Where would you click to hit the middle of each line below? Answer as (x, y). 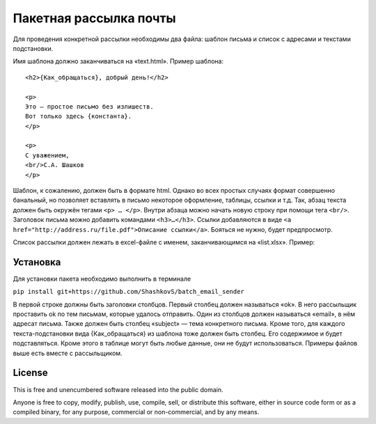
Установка (37, 262)
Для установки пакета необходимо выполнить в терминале (102, 278)
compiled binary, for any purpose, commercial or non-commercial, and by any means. (136, 412)
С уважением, (47, 155)
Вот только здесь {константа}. (79, 116)
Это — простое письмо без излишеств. (90, 107)
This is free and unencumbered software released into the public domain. (118, 389)
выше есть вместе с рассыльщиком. (68, 353)
